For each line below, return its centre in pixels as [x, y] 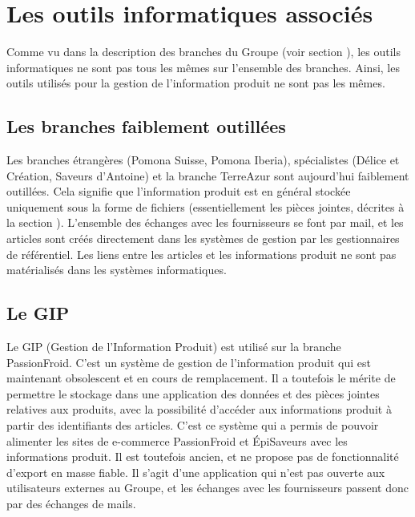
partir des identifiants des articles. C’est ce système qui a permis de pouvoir [193, 425]
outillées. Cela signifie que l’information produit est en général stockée [179, 191]
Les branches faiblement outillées [146, 126]
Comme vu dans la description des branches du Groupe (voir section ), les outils [203, 52]
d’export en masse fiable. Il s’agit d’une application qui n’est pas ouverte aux [196, 472]
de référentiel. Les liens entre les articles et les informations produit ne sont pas [201, 254]
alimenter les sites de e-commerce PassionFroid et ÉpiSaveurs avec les [177, 440]
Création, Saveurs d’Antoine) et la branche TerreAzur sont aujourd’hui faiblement [208, 175]
